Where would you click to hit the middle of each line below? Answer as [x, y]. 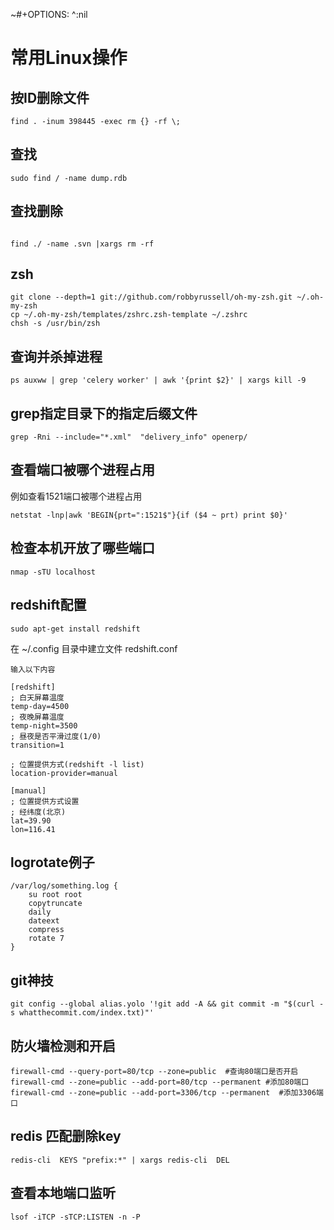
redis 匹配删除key [66, 1136]
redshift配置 [48, 605]
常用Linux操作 [69, 58]
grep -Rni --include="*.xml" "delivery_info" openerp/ [129, 437]
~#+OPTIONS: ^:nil [49, 14]
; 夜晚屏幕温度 [37, 717]
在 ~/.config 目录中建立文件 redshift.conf [94, 648]
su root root [55, 895]
